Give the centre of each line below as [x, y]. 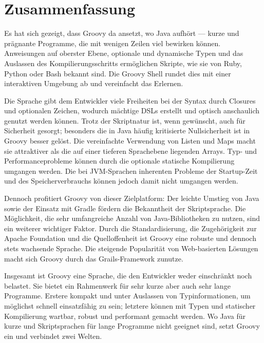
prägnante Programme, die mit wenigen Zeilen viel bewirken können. [112, 43]
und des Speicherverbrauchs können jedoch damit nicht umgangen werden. [121, 181]
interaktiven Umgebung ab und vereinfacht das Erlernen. [94, 83]
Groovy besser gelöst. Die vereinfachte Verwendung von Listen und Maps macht [130, 141]
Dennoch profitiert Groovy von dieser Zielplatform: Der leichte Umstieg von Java [132, 198]
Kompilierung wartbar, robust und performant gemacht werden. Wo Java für [125, 316]
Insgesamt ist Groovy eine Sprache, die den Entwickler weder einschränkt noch [128, 276]
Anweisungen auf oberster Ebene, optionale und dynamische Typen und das [124, 53]
